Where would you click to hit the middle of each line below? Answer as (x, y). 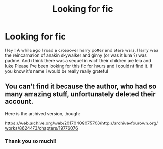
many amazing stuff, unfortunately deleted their (80, 94)
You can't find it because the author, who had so (81, 87)
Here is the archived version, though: (43, 113)
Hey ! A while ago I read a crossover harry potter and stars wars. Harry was (82, 50)
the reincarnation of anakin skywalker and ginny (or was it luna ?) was (76, 55)
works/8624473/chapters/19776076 (42, 128)
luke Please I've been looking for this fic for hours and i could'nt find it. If (79, 66)
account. (19, 102)
